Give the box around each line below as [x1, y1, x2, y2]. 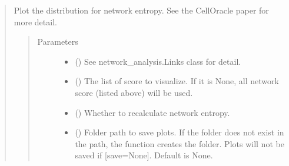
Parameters [37, 35, 78, 48]
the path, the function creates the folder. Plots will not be [75, 137, 284, 150]
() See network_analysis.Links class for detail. [75, 55, 241, 67]
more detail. [14, 15, 57, 28]
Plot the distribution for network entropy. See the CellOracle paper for [14, 4, 269, 16]
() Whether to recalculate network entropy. [75, 106, 230, 118]
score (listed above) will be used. [75, 86, 193, 98]
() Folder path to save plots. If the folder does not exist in [75, 126, 284, 138]
